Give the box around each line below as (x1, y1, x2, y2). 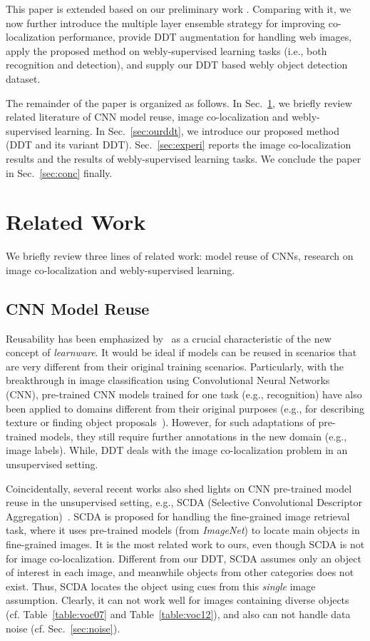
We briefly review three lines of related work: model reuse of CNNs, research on (6, 248, 354, 263)
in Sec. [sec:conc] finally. (6, 165, 113, 180)
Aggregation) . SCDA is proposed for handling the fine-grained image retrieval (6, 508, 350, 523)
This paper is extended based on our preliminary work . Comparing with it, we (6, 1, 351, 16)
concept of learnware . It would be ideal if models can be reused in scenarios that (6, 345, 357, 360)
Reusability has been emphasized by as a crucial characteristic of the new (6, 330, 332, 345)
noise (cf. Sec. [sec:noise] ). (6, 620, 120, 635)
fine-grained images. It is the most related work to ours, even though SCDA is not (6, 536, 365, 551)
